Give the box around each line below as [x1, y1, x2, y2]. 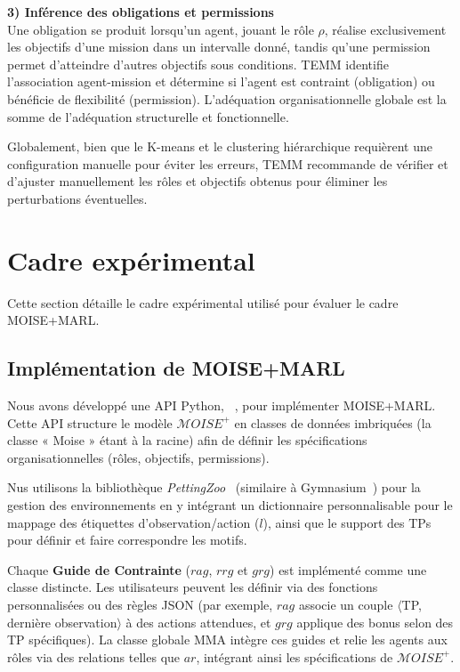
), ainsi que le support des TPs [262, 513, 432, 531]
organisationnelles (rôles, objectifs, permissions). [7, 448, 270, 466]
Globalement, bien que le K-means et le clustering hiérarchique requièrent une [7, 137, 432, 156]
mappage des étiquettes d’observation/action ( [7, 513, 260, 531]
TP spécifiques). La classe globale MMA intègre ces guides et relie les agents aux [7, 630, 448, 649]
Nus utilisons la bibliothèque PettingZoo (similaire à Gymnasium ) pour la [7, 478, 421, 497]
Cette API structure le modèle [7, 413, 173, 432]
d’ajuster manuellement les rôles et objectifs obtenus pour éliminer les [7, 172, 388, 190]
